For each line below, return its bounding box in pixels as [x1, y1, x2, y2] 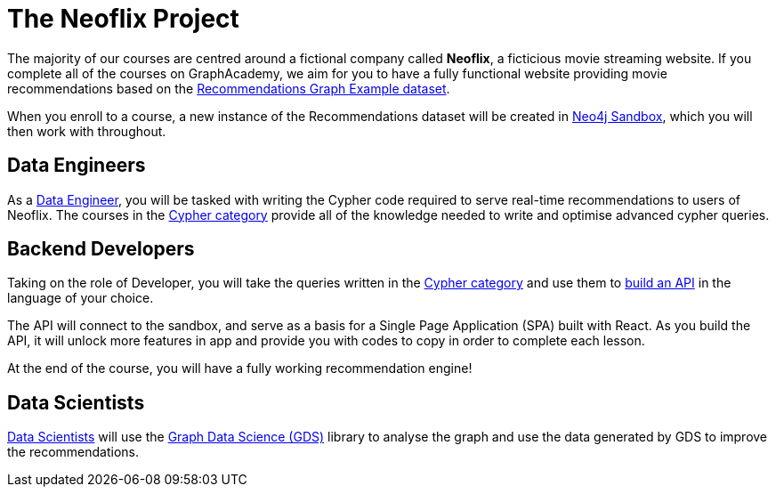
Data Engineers [7, 154, 146, 177]
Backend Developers [7, 238, 195, 261]
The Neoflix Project [7, 4, 239, 34]
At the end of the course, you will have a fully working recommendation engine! [7, 360, 473, 377]
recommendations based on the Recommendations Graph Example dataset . [7, 80, 450, 96]
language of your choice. [7, 290, 154, 306]
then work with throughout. [7, 123, 166, 139]
